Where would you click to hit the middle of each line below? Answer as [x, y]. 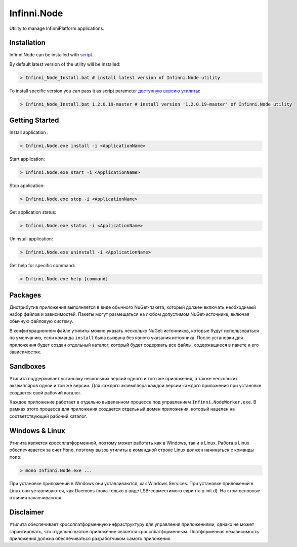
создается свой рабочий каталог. [46, 392]
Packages [25, 295]
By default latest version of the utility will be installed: [65, 64]
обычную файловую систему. [41, 321]
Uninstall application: [31, 239]
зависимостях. [25, 352]
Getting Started [34, 120]
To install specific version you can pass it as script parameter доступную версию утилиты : [105, 91]
